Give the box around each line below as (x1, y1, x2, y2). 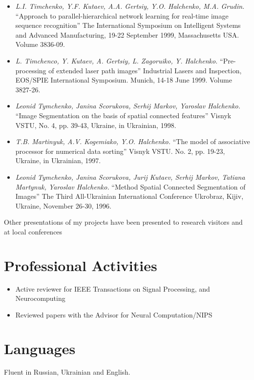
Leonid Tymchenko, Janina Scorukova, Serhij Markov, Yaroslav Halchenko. (15, 101, 241, 111)
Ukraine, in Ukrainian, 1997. (15, 155, 101, 166)
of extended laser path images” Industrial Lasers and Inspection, (48, 65, 242, 75)
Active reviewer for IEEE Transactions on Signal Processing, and (15, 283, 210, 294)
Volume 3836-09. (15, 39, 65, 49)
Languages (4, 338, 76, 358)
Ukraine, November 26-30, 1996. (15, 200, 111, 211)
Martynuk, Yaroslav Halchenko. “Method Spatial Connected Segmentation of (15, 181, 246, 191)
